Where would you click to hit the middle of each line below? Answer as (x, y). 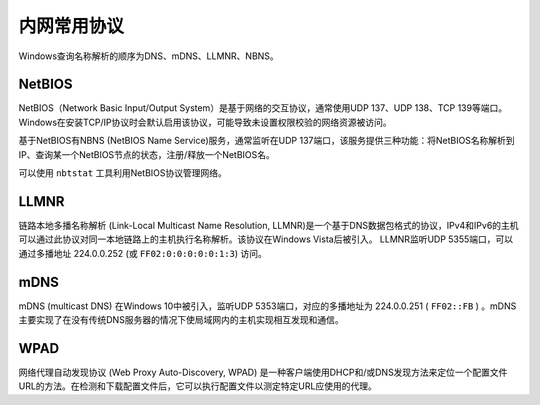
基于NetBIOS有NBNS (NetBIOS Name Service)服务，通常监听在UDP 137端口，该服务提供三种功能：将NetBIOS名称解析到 (266, 141)
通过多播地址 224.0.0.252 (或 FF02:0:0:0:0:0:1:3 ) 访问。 (142, 253)
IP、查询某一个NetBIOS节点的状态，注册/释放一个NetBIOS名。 (146, 154)
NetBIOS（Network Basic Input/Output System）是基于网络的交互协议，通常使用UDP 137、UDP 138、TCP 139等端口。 (263, 108)
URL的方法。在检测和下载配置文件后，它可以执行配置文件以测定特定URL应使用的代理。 (197, 386)
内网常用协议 (71, 26)
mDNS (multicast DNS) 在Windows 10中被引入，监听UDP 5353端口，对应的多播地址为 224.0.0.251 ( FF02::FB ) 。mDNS (267, 306)
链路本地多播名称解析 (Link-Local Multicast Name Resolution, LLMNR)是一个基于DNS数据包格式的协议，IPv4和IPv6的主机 (268, 225)
